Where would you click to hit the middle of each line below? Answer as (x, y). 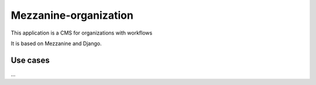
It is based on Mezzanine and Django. (56, 43)
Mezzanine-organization (72, 15)
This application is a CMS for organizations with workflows (82, 33)
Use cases (30, 60)
